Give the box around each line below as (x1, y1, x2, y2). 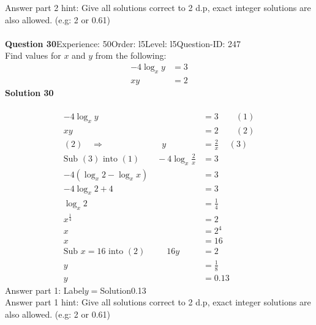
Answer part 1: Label (5, 283, 85, 296)
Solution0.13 (100, 283, 146, 296)
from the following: (95, 49, 167, 62)
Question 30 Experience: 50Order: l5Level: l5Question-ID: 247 (5, 37, 241, 50)
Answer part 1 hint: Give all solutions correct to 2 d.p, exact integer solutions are (5, 296, 311, 308)
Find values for (5, 49, 61, 62)
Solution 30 (5, 86, 54, 99)
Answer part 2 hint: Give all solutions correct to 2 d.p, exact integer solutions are (5, 1, 311, 13)
